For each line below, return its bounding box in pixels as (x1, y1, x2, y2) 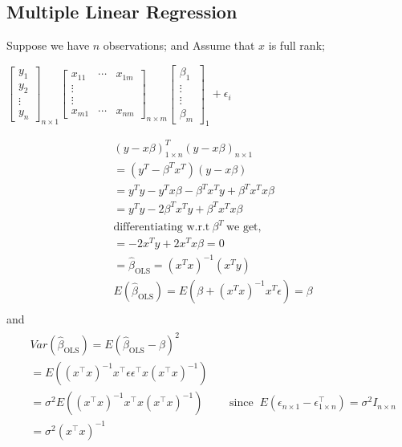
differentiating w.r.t (113, 221, 210, 234)
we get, (225, 221, 262, 234)
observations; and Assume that (103, 37, 255, 54)
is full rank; (268, 37, 325, 54)
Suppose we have (6, 37, 90, 54)
